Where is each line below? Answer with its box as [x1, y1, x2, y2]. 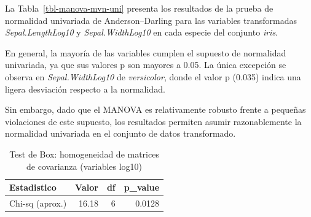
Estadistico [9, 181, 57, 194]
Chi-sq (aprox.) [9, 196, 67, 209]
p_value [124, 181, 160, 194]
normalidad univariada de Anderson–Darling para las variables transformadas [5, 13, 297, 26]
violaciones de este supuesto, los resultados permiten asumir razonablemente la [5, 115, 302, 128]
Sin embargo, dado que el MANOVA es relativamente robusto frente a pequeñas [5, 103, 306, 116]
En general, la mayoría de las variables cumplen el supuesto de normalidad [5, 46, 286, 59]
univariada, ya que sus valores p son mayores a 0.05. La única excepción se [5, 58, 286, 71]
